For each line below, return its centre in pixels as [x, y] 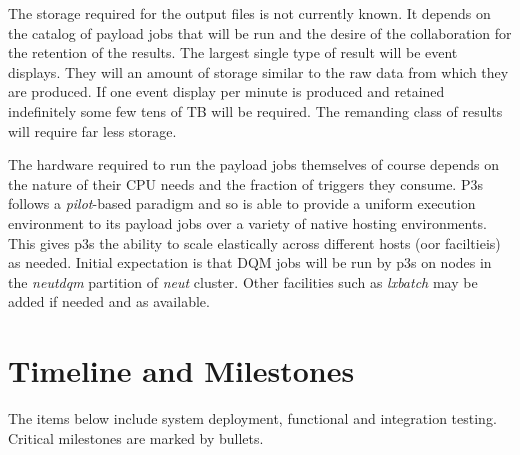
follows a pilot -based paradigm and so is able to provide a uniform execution [242, 203]
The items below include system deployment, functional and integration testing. [252, 418]
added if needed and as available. [109, 301]
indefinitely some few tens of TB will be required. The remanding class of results [255, 110]
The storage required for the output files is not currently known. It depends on [249, 13]
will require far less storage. [92, 130]
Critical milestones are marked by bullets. [136, 437]
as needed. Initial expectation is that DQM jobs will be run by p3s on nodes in [250, 262]
